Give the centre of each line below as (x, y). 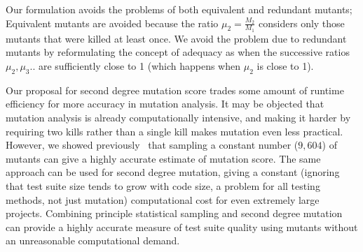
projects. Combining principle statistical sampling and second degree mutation (174, 213)
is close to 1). (285, 66)
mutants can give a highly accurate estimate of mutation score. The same (163, 158)
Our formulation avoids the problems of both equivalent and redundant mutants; (179, 9)
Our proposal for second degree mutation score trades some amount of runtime (175, 90)
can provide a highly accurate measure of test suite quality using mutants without (182, 227)
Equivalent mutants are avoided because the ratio (112, 23)
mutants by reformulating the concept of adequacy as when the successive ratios (178, 52)
